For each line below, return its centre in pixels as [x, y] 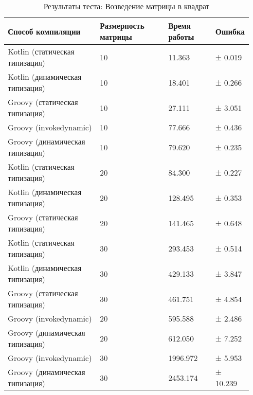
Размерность [122, 26]
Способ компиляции [44, 31]
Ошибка [230, 31]
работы [181, 37]
